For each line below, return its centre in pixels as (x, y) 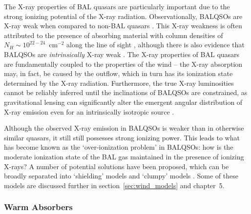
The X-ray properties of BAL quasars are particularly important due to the (117, 6)
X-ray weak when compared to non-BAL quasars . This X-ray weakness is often (123, 26)
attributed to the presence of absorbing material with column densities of (114, 35)
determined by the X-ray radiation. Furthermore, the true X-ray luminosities (119, 83)
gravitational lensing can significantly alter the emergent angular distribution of (123, 102)
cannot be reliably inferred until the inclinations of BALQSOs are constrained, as (126, 92)
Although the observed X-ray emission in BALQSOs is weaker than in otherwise (124, 128)
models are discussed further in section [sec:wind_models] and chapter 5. (114, 185)
